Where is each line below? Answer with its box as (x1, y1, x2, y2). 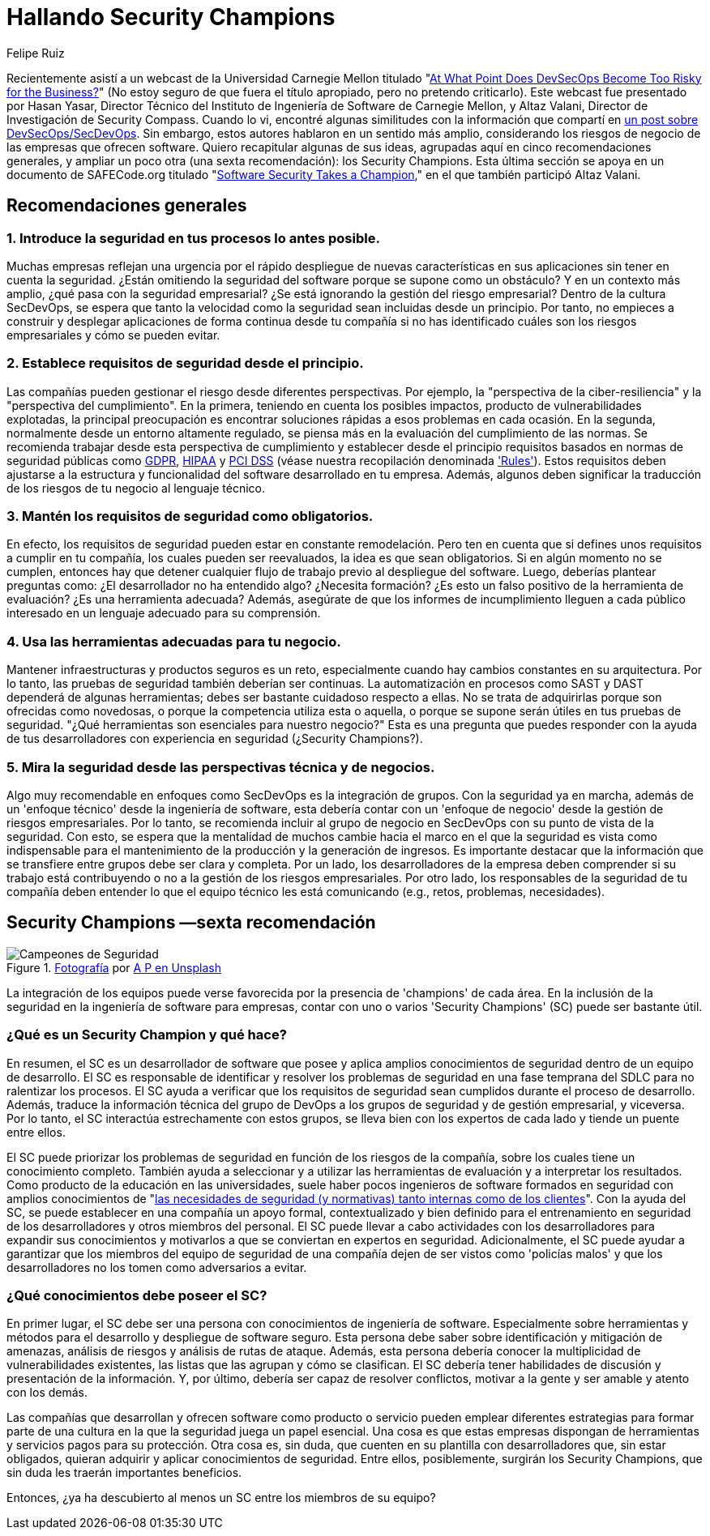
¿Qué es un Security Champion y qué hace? (6, 1026, 287, 1043)
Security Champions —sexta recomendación (6, 912, 376, 933)
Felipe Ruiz (6, 45, 65, 60)
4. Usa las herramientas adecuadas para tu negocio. (6, 633, 341, 650)
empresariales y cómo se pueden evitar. (6, 327, 220, 342)
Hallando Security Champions (6, 3, 336, 31)
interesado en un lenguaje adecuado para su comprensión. (6, 606, 321, 621)
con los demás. (6, 1385, 88, 1400)
